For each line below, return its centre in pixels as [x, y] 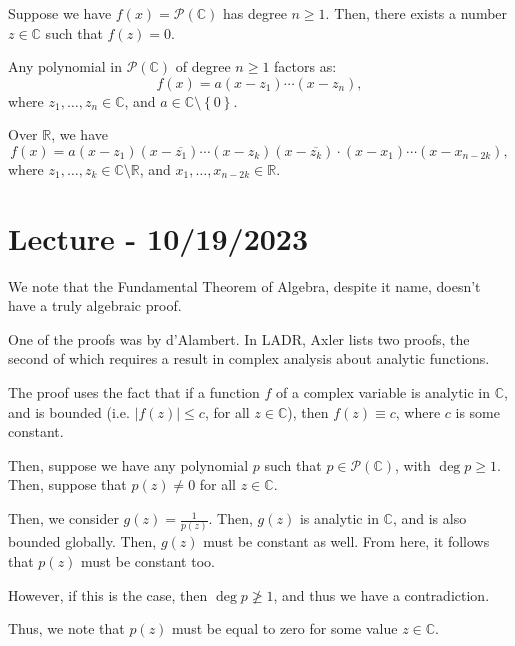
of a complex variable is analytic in [383, 392]
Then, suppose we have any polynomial [128, 464]
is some [477, 411]
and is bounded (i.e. [69, 411]
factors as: [305, 66]
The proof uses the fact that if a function [134, 392]
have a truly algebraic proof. [95, 305]
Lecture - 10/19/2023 [158, 237]
